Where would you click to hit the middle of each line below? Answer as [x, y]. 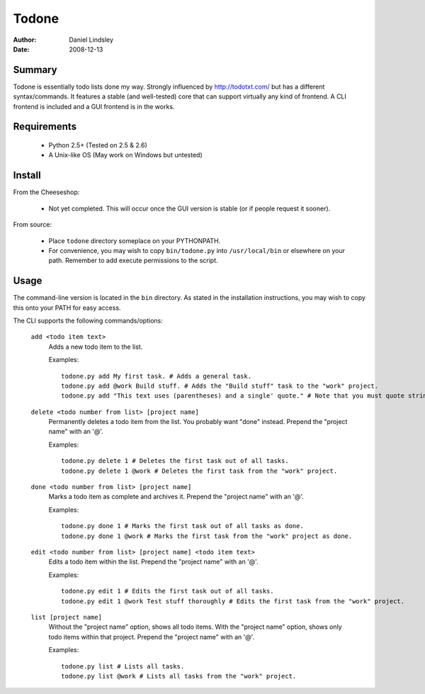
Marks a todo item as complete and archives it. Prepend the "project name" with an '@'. [176, 497]
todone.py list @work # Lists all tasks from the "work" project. [179, 676]
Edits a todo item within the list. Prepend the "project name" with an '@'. [153, 562]
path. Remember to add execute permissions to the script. [134, 261]
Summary [35, 70]
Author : [25, 40]
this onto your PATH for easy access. [67, 308]
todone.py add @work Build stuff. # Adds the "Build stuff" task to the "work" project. [220, 386]
